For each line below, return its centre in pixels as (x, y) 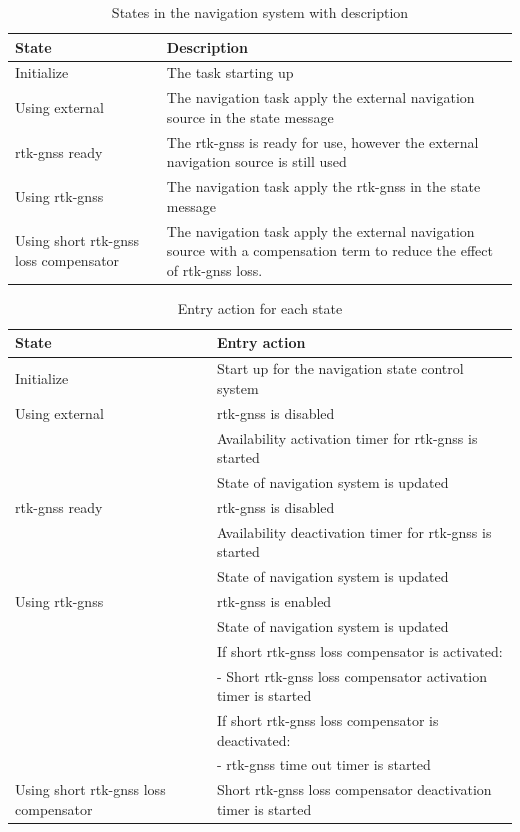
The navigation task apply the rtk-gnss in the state (323, 186)
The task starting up (230, 72)
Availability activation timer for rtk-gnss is (347, 437)
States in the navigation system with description (260, 12)
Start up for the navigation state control (340, 368)
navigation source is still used (256, 161)
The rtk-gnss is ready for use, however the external (322, 141)
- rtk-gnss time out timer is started (323, 764)
